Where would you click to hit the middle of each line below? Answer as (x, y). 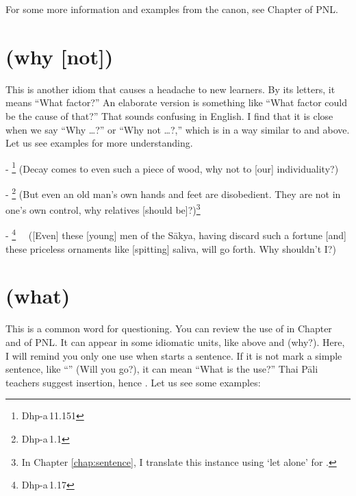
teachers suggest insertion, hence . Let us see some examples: (133, 382)
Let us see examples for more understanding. (99, 143)
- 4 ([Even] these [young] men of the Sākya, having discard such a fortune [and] (176, 234)
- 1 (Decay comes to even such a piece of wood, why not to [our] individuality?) (172, 167)
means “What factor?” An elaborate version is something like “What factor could (176, 102)
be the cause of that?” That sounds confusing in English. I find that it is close (169, 115)
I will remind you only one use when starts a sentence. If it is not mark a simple (174, 355)
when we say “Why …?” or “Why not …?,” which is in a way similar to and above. (178, 129)
